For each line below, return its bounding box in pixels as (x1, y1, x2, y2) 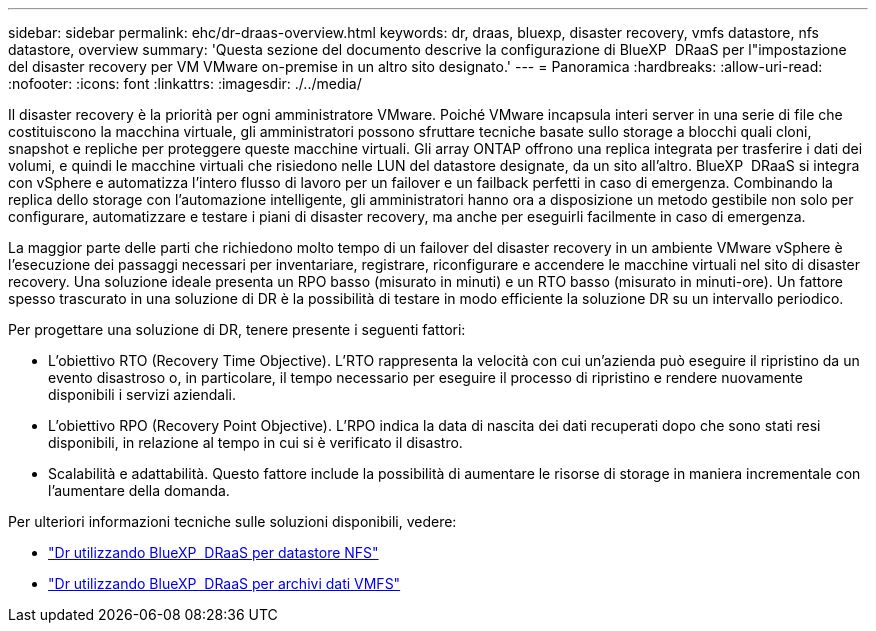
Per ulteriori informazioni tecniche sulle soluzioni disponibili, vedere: (8, 513, 457, 530)
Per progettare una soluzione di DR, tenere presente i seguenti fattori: (8, 321, 466, 338)
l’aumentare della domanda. (48, 482, 230, 499)
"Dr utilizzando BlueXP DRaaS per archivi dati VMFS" (48, 575, 401, 592)
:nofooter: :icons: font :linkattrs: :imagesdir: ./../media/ (8, 75, 362, 92)
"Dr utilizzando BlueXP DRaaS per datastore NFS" (48, 544, 379, 561)
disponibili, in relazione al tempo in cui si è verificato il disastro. (48, 434, 463, 451)
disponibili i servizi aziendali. (48, 386, 237, 403)
